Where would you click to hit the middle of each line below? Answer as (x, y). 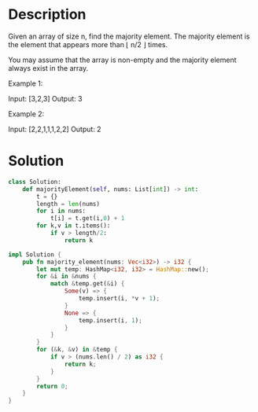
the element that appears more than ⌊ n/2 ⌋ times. (88, 44)
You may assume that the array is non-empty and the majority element (123, 60)
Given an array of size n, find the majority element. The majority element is (129, 36)
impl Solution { (35, 254)
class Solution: (35, 182)
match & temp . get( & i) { (87, 284)
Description (47, 15)
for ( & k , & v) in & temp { (77, 350)
